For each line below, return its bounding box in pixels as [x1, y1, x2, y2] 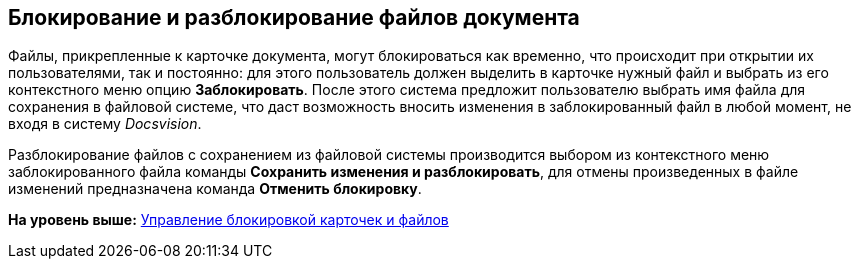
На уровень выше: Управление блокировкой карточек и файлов [8, 211, 449, 229]
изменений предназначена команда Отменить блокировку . [8, 180, 422, 198]
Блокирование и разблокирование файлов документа [8, 5, 580, 30]
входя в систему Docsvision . [8, 115, 202, 133]
